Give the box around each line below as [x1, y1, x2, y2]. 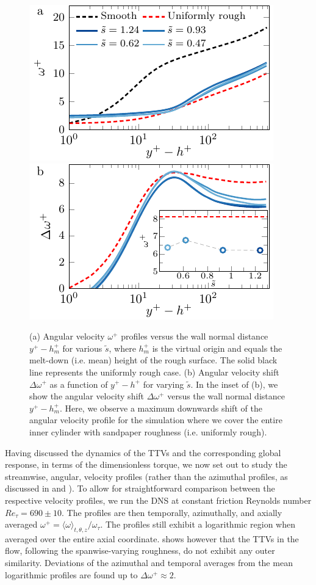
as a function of [49, 377, 108, 390]
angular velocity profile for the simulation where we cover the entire [29, 413, 282, 426]
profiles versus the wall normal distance [121, 330, 268, 343]
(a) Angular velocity [29, 330, 105, 343]
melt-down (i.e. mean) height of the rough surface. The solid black [29, 354, 278, 366]
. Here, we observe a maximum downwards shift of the [59, 401, 262, 414]
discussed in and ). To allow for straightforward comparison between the [5, 482, 275, 495]
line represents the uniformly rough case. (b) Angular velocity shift [29, 365, 279, 378]
